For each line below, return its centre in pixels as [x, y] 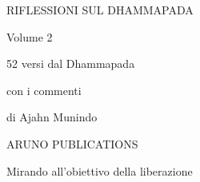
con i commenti [44, 90]
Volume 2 [30, 36]
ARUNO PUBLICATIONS [72, 143]
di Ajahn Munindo [52, 117]
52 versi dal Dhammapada [71, 63]
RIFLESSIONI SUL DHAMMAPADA [100, 10]
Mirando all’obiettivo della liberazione [100, 170]
